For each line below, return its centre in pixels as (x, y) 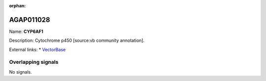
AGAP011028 (30, 20)
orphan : (17, 6)
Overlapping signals (34, 62)
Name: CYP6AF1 (26, 31)
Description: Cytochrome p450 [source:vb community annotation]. (77, 40)
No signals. (20, 72)
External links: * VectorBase (37, 50)
